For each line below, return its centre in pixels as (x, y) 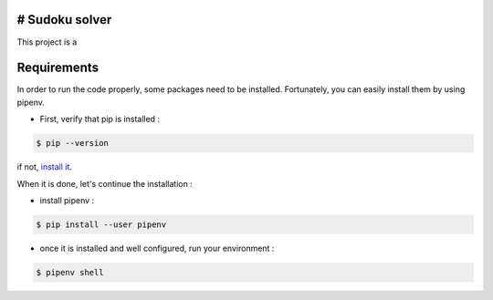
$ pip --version (73, 143)
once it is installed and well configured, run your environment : (157, 248)
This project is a (47, 42)
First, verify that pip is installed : (100, 119)
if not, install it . (45, 167)
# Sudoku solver (64, 20)
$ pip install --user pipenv (101, 224)
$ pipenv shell (70, 272)
